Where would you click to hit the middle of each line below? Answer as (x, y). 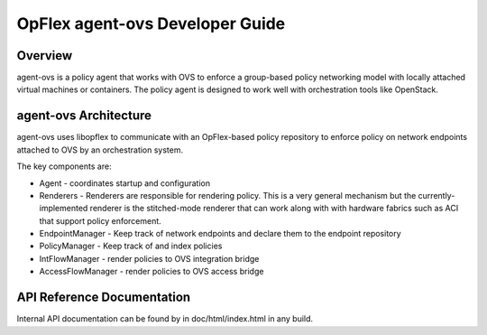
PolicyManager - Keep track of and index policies (131, 246)
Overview (45, 56)
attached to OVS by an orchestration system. (100, 150)
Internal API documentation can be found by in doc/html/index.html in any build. (165, 319)
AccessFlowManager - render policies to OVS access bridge (152, 272)
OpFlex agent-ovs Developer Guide (151, 23)
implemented (64, 209)
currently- (436, 195)
